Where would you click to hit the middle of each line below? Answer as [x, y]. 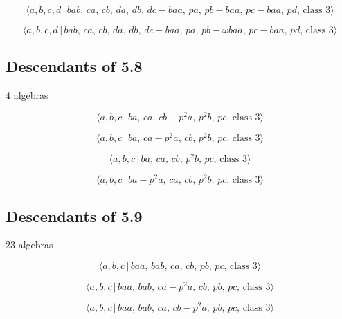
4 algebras [27, 95]
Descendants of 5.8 [74, 66]
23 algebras [29, 245]
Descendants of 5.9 [74, 216]
